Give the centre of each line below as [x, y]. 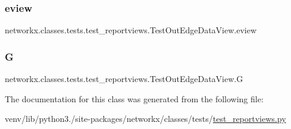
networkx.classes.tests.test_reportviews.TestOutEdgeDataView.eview [131, 30]
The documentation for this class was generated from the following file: [134, 98]
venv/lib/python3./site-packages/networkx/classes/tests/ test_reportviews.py [145, 119]
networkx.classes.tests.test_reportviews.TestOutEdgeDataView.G [124, 79]
